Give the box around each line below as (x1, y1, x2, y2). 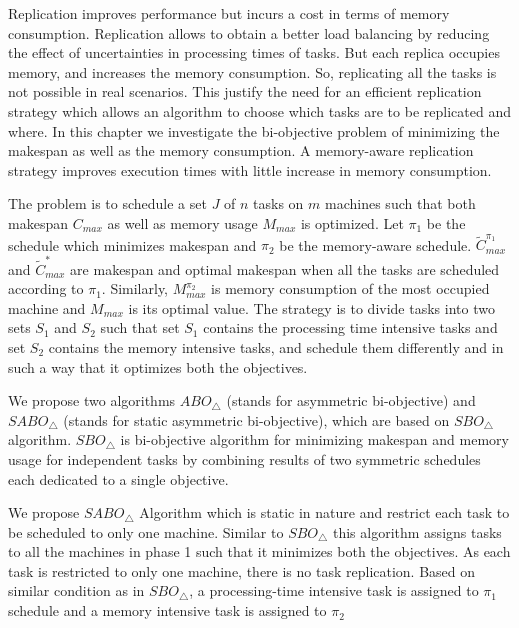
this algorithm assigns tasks (332, 521, 502, 542)
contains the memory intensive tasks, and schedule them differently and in (48, 336, 504, 357)
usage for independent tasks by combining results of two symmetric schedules (8, 448, 481, 469)
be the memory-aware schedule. (279, 234, 472, 255)
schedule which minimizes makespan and (8, 234, 257, 255)
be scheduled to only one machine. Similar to (8, 521, 284, 542)
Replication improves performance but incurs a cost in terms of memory (8, 3, 450, 23)
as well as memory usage (107, 212, 258, 233)
